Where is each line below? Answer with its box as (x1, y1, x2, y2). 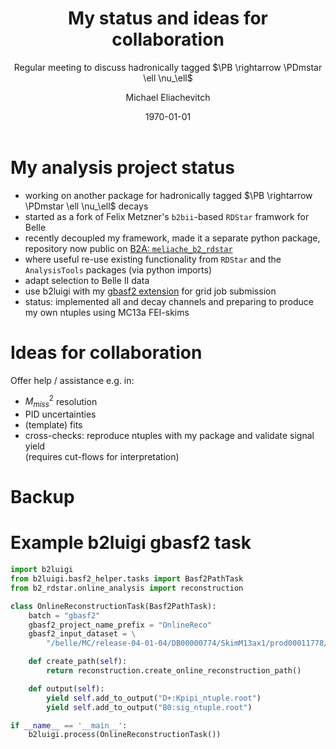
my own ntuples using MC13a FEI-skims (24, 306, 190, 318)
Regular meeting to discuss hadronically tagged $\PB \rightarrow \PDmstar (13, 61, 323, 73)
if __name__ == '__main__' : (10, 720, 128, 731)
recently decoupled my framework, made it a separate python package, (24, 232, 321, 244)
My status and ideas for (67, 7, 269, 30)
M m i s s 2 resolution (24, 393, 98, 410)
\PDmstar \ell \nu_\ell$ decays (24, 200, 149, 212)
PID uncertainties (24, 408, 97, 421)
